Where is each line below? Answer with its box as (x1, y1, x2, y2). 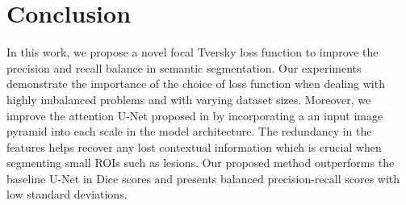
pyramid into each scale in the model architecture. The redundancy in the (6, 123, 372, 140)
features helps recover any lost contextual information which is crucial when (6, 138, 382, 155)
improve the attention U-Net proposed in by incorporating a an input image (6, 107, 383, 123)
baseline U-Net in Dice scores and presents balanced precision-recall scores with (6, 169, 400, 186)
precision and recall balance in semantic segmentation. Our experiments (6, 59, 362, 76)
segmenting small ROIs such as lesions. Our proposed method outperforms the (6, 154, 395, 171)
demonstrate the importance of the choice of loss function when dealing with (6, 75, 385, 92)
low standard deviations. (6, 186, 128, 203)
